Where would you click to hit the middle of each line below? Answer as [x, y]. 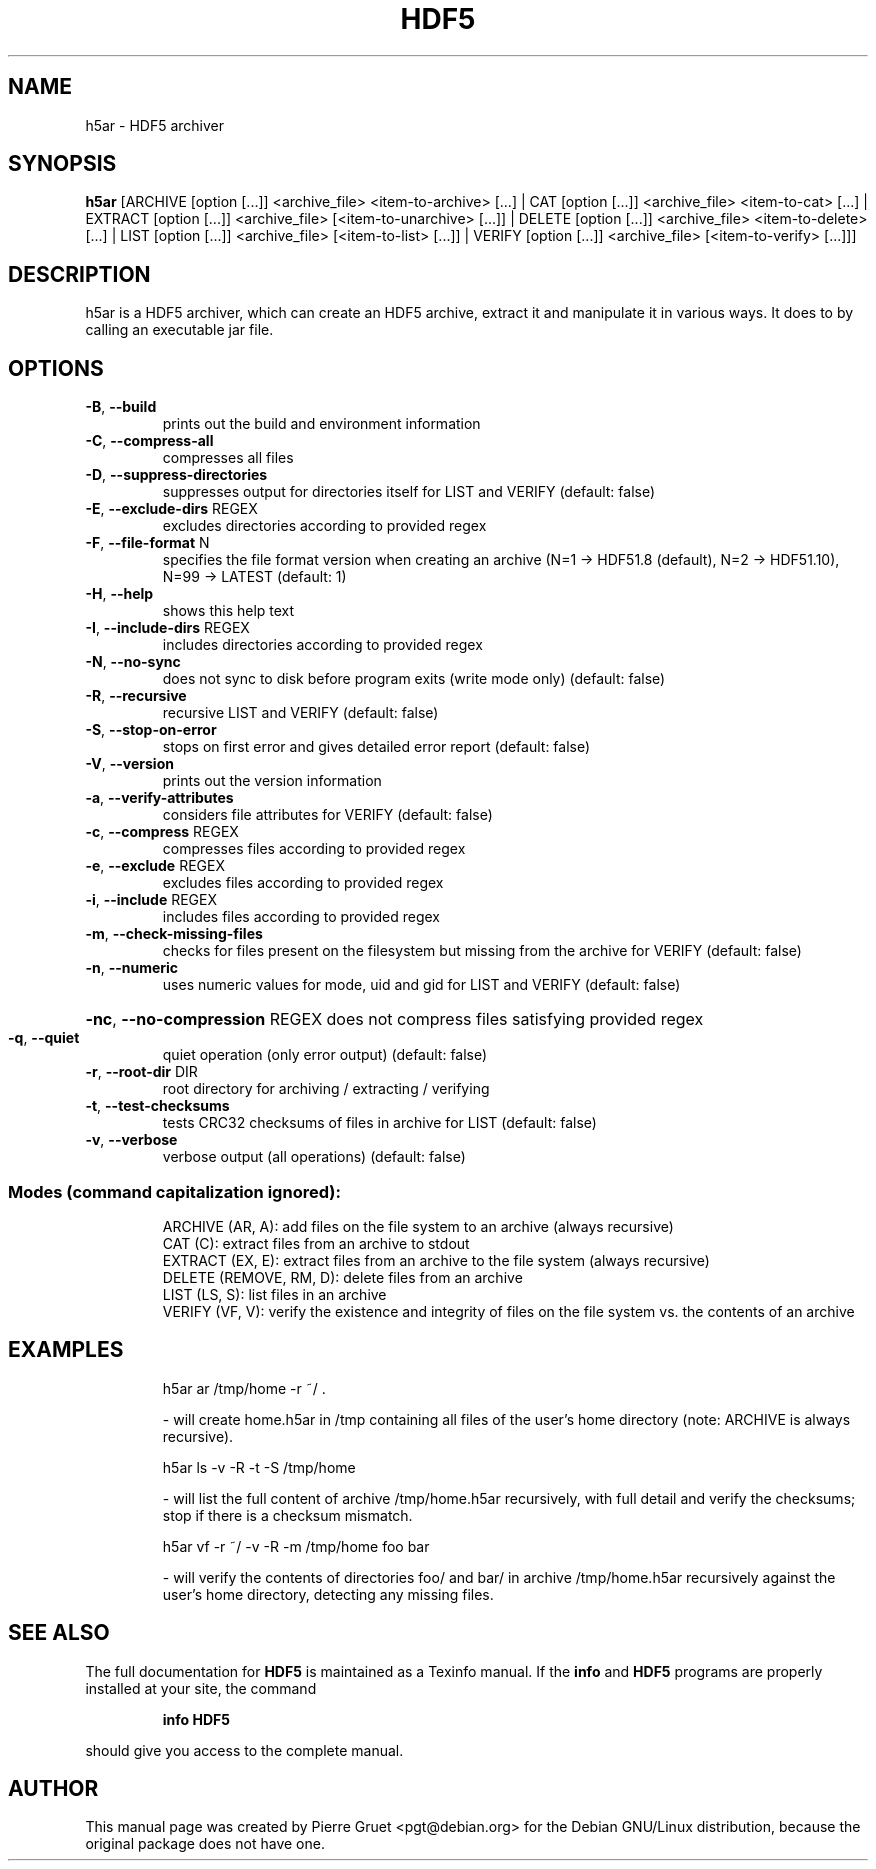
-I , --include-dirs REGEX [167, 628]
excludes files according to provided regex [303, 883]
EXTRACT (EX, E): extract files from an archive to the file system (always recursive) [436, 1260]
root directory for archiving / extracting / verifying [326, 1089]
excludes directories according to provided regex [324, 526]
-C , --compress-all [149, 441]
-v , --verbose [131, 1140]
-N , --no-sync [133, 662]
